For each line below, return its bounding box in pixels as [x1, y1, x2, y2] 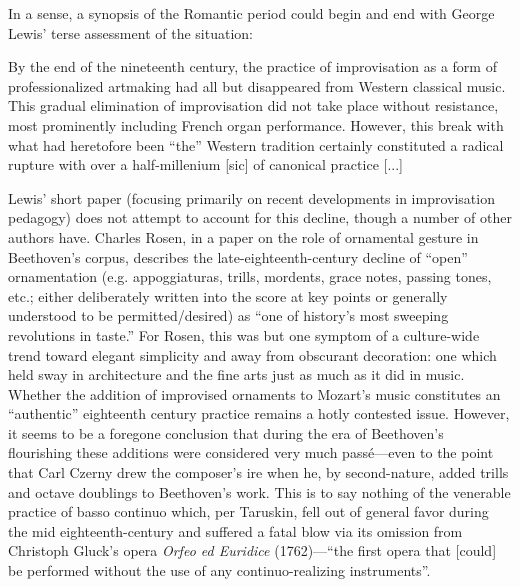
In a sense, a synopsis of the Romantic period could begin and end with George [8, 3, 495, 23]
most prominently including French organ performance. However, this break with [8, 114, 504, 135]
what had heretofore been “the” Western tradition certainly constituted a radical [8, 134, 504, 155]
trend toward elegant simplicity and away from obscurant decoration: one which [8, 344, 497, 365]
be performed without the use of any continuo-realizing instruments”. [8, 560, 431, 581]
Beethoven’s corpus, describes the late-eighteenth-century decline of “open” [8, 246, 468, 267]
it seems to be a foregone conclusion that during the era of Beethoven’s [8, 422, 444, 443]
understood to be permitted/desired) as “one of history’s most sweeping [8, 305, 449, 326]
